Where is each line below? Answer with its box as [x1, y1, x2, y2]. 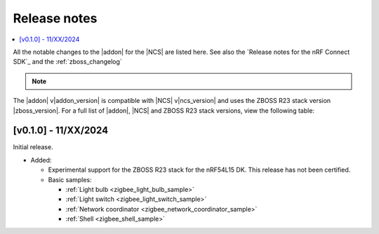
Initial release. [13, 143, 53, 151]
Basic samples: [48, 175, 92, 184]
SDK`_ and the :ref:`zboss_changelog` [13, 57, 122, 66]
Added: [30, 156, 52, 164]
